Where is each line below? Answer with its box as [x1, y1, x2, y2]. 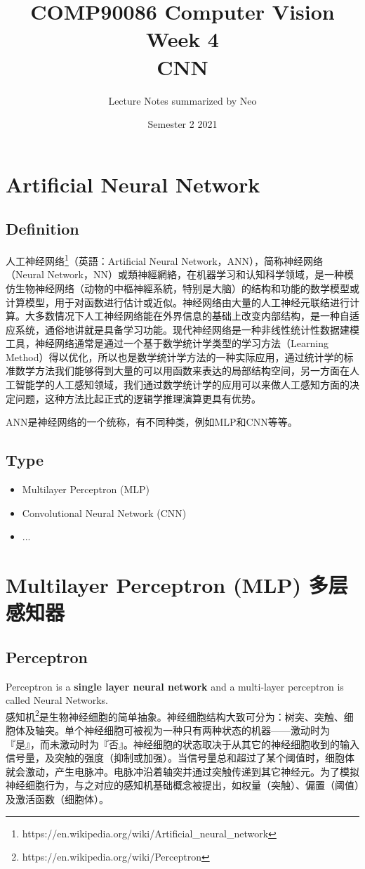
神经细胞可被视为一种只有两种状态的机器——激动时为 [84, 723, 330, 738]
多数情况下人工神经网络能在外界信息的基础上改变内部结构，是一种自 [34, 308, 350, 323]
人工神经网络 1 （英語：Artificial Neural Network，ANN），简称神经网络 [6, 251, 324, 268]
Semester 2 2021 [147, 117, 218, 131]
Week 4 [146, 25, 219, 53]
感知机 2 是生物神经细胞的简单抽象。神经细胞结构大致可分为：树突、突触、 [6, 707, 344, 724]
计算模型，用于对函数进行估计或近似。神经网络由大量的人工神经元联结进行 [6, 294, 350, 309]
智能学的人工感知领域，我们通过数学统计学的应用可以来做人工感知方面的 [15, 377, 350, 392]
